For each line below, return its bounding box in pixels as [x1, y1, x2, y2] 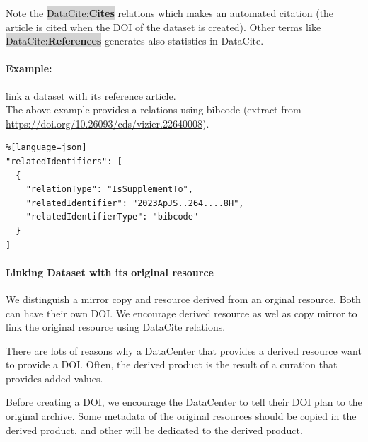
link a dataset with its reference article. [6, 88, 176, 103]
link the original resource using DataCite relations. [6, 319, 226, 334]
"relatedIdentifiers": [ [6, 156, 122, 166]
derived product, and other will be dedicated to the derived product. [6, 422, 303, 437]
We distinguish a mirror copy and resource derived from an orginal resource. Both [6, 291, 361, 306]
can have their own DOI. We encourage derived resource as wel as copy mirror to [6, 305, 357, 320]
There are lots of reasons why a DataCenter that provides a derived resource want [6, 343, 362, 358]
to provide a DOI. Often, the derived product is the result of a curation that [6, 357, 338, 372]
